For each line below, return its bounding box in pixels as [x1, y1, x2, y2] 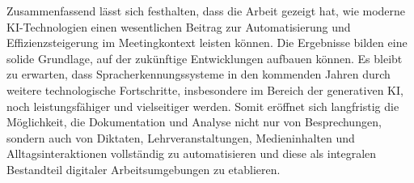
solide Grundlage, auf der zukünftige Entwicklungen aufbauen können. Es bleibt [6, 49, 403, 66]
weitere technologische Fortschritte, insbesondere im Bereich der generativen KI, [6, 81, 403, 98]
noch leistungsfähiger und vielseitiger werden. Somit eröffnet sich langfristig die [6, 97, 399, 114]
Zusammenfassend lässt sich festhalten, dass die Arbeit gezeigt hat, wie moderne [6, 2, 406, 19]
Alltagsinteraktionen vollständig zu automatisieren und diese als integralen [6, 145, 377, 162]
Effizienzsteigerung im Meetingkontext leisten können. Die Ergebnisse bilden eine [6, 34, 408, 51]
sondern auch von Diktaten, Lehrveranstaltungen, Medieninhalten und [6, 129, 355, 146]
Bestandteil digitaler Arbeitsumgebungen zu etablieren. [6, 160, 281, 177]
